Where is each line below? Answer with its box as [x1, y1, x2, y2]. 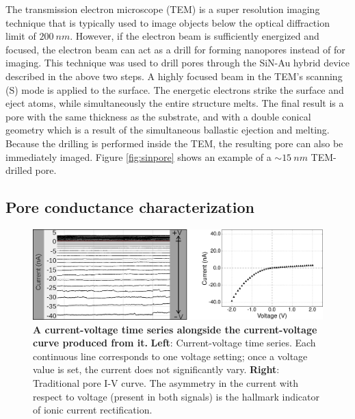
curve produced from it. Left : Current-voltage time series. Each [33, 335, 316, 350]
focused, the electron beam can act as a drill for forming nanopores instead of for [5, 42, 345, 56]
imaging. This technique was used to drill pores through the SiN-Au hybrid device [5, 55, 350, 70]
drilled [5, 163, 32, 177]
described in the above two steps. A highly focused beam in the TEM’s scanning [5, 68, 343, 83]
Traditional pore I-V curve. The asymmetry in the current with [33, 375, 299, 390]
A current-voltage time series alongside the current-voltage [33, 322, 317, 336]
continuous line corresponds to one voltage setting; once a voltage [33, 348, 308, 363]
